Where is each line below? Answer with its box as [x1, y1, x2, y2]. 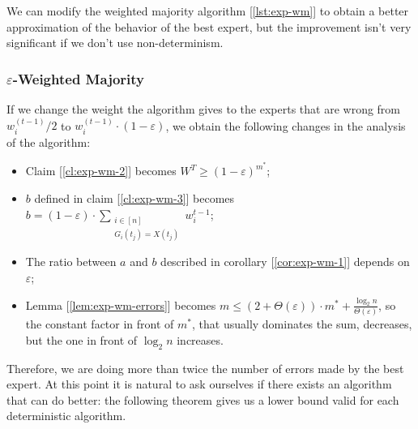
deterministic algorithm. [6, 407, 126, 424]
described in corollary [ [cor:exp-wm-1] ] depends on [160, 253, 410, 270]
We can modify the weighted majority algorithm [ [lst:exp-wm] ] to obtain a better [6, 2, 409, 19]
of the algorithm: [6, 133, 91, 150]
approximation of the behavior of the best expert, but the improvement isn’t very [6, 18, 412, 35]
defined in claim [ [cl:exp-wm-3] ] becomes [34, 190, 235, 207]
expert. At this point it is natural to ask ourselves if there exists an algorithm [6, 375, 392, 393]
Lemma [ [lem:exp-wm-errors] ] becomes [25, 296, 216, 313]
